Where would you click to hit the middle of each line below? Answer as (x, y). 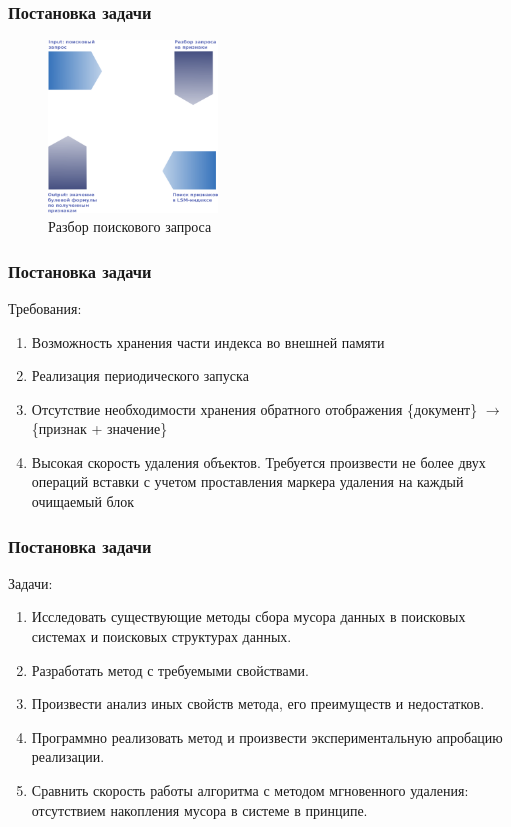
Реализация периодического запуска (140, 375)
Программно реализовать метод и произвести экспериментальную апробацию (267, 736)
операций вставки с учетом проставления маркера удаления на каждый (247, 481)
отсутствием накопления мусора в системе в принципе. (199, 809)
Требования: (45, 307)
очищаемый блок (83, 501)
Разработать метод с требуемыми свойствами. (170, 669)
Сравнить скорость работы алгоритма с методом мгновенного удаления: (250, 790)
